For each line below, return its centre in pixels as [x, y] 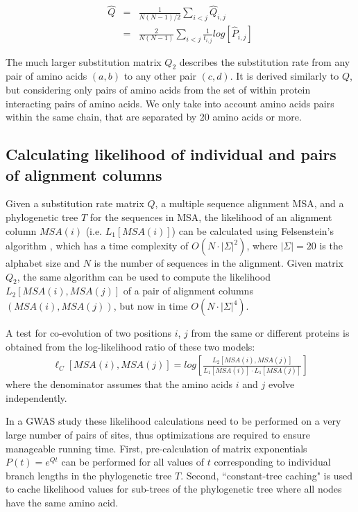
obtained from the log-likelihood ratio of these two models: [130, 346]
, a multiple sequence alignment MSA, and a [249, 203]
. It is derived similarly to [284, 76]
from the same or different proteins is [270, 333]
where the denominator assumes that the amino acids [119, 384]
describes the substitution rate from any [265, 61]
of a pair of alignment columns [188, 291]
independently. [36, 397]
